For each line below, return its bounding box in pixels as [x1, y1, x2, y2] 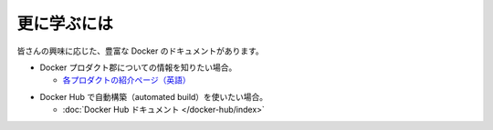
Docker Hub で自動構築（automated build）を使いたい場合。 [39, 91, 268, 102]
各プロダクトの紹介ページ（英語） [62, 75, 191, 85]
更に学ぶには [16, 14, 114, 34]
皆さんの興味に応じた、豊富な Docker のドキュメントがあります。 [16, 45, 264, 56]
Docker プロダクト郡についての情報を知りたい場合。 [39, 62, 237, 73]
